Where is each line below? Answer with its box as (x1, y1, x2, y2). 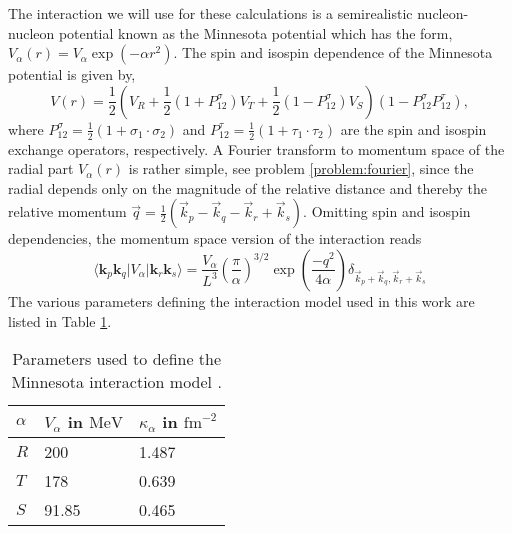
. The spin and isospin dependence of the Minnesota (173, 42, 493, 63)
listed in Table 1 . (8, 310, 112, 331)
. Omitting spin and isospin (303, 201, 471, 222)
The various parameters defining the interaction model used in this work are (8, 290, 475, 311)
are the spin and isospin (340, 118, 487, 139)
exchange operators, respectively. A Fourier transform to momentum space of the (8, 138, 505, 159)
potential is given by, (8, 64, 136, 85)
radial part (8, 158, 74, 179)
